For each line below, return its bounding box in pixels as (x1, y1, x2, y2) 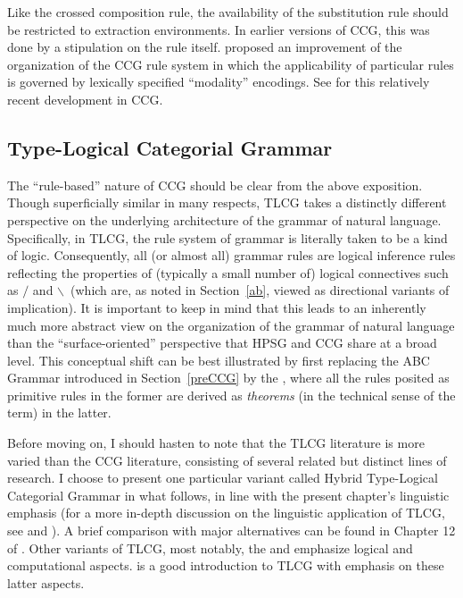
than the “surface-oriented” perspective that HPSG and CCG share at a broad (7, 333, 437, 352)
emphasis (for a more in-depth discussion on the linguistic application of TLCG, (7, 503, 445, 522)
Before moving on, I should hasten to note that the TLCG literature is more (7, 434, 425, 452)
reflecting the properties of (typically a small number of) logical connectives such (7, 263, 449, 282)
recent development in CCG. (7, 89, 163, 108)
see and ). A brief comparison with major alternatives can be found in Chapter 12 (7, 521, 456, 540)
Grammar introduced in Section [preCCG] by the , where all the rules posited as (7, 368, 450, 387)
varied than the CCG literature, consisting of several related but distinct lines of (7, 451, 447, 469)
